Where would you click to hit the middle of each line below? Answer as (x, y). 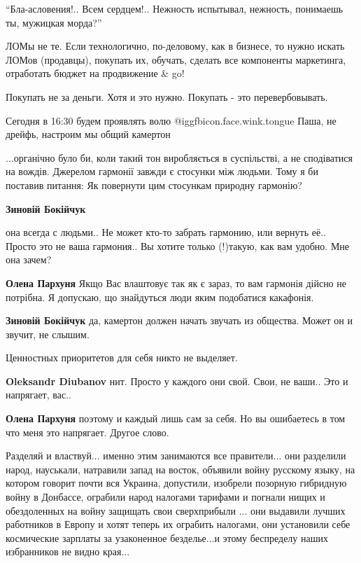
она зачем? (29, 259)
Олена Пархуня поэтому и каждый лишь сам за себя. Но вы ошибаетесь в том (176, 418)
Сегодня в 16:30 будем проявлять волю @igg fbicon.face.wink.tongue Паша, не (171, 120)
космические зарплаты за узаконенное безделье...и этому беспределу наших (167, 537)
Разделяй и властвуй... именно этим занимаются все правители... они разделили (176, 456)
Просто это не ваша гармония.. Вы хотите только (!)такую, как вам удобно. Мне (178, 245)
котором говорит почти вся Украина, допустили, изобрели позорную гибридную (176, 483)
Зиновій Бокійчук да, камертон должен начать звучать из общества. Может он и (179, 320)
